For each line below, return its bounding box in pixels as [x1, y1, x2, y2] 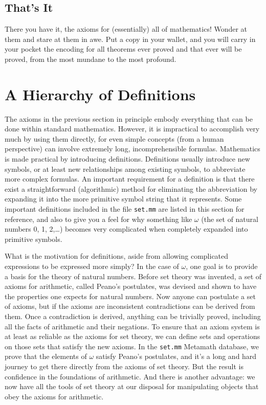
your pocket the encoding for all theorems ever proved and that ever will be [5, 43, 242, 54]
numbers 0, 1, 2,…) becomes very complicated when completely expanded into [5, 223, 248, 234]
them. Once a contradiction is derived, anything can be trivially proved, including [5, 311, 261, 322]
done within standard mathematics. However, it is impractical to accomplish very [5, 123, 260, 134]
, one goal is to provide [186, 261, 258, 272]
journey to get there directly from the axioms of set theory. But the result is [5, 361, 243, 372]
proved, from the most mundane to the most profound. [5, 53, 176, 64]
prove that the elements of [5, 351, 87, 362]
